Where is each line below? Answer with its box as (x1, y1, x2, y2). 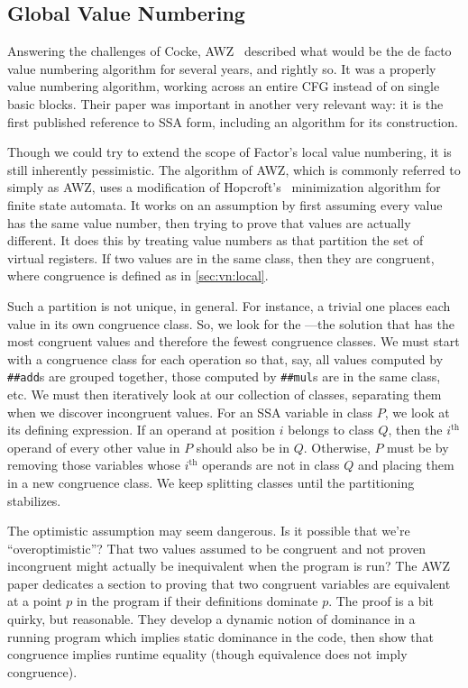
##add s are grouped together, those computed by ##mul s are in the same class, (7, 367, 441, 386)
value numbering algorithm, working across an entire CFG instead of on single (7, 77, 440, 96)
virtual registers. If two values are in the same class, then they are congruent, (7, 248, 435, 267)
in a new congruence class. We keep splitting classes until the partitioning (7, 472, 415, 491)
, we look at (384, 402, 450, 421)
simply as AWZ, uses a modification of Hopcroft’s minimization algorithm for (7, 178, 441, 197)
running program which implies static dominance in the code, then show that (7, 627, 434, 646)
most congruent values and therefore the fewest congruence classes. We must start (7, 332, 460, 351)
